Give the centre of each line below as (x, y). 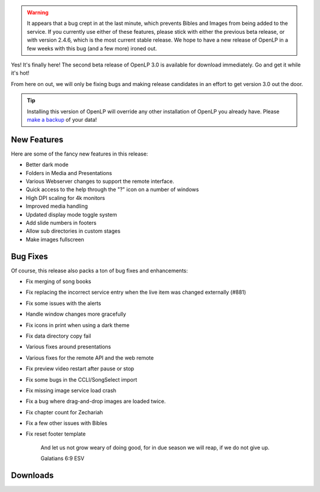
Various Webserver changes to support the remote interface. (100, 181)
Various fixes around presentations (68, 347)
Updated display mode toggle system (71, 214)
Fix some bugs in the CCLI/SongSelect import (81, 379)
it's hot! (20, 73)
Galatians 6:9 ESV (63, 458)
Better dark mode (47, 165)
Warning (38, 12)
